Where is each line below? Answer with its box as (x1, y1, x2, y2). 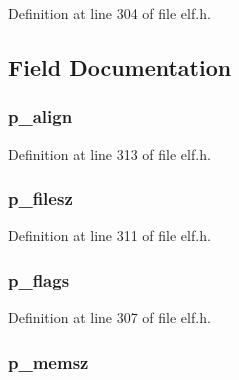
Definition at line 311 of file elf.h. (8, 225, 211, 246)
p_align (8, 104, 73, 129)
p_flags (8, 267, 70, 292)
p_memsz (8, 349, 89, 374)
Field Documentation (8, 51, 232, 82)
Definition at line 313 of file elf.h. (8, 143, 211, 164)
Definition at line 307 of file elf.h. (8, 307, 211, 328)
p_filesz (8, 186, 73, 211)
